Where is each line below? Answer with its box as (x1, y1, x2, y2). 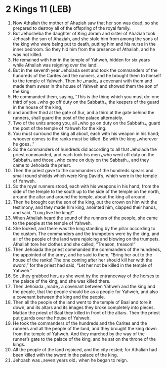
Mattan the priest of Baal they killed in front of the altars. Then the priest (12, 309, 160, 315)
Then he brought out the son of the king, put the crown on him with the (12, 199, 158, 205)
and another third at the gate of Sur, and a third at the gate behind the (12, 109, 155, 115)
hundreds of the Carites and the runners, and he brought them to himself (12, 72, 161, 78)
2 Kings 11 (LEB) (5, 3, 72, 15)
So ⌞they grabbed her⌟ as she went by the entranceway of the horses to (12, 273, 160, 279)
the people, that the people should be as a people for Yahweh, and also (12, 289, 158, 295)
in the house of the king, (12, 104, 63, 110)
